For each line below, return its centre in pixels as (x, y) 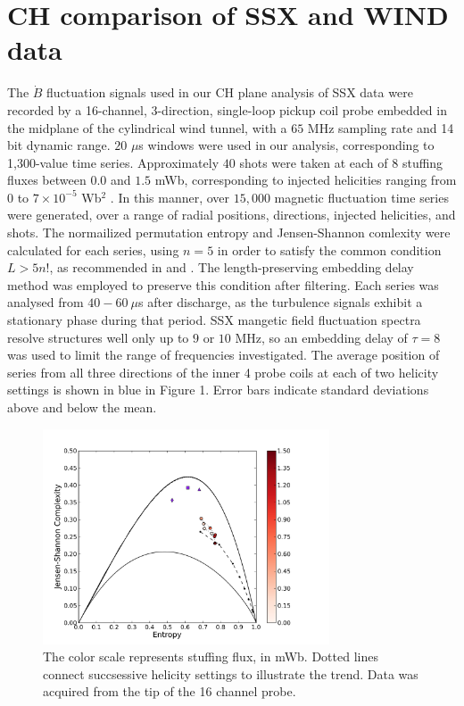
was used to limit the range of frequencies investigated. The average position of (224, 355)
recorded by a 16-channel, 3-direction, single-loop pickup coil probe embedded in (227, 109)
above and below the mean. (82, 407)
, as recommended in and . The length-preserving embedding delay (232, 267)
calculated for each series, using (93, 249)
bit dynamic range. (59, 145)
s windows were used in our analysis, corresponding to (286, 145)
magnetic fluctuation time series (361, 197)
